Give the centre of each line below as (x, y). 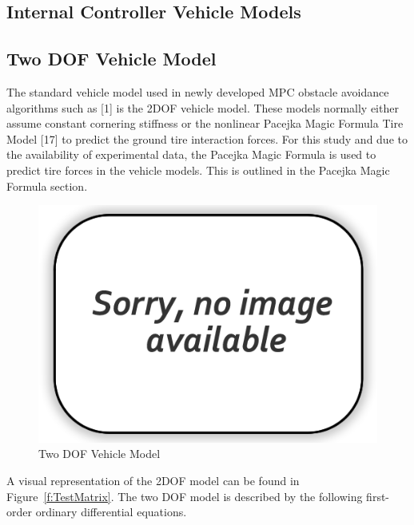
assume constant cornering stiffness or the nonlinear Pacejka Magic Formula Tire (205, 123)
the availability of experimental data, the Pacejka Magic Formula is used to (191, 154)
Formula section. (47, 186)
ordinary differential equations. (111, 512)
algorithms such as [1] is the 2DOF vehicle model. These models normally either (203, 107)
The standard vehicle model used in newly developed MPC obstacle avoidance (198, 91)
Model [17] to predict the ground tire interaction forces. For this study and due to (207, 138)
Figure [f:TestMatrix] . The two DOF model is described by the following (185, 496)
